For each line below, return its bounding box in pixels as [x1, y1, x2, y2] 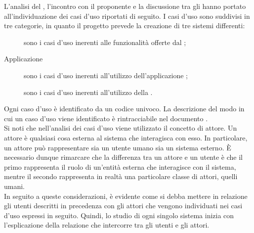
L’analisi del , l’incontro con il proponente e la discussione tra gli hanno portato [4, 1, 246, 11]
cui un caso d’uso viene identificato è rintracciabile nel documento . [4, 113, 208, 123]
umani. [4, 181, 25, 191]
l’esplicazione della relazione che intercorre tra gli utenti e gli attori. [4, 220, 210, 230]
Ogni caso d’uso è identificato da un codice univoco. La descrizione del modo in [4, 103, 245, 114]
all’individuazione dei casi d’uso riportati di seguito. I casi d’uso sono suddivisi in [4, 10, 250, 21]
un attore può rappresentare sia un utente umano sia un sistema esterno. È [4, 142, 231, 152]
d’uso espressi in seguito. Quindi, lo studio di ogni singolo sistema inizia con [4, 210, 234, 220]
